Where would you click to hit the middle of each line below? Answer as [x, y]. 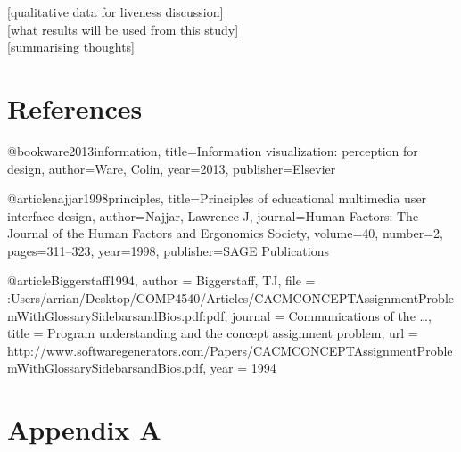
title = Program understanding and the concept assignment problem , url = [213, 333]
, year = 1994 [239, 368]
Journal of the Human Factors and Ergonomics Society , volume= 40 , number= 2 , [226, 233]
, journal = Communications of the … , [328, 315]
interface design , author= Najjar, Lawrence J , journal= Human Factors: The [213, 215]
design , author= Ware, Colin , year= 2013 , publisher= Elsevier [172, 168]
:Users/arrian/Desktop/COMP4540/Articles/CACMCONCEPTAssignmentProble [230, 298]
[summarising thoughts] [71, 47]
